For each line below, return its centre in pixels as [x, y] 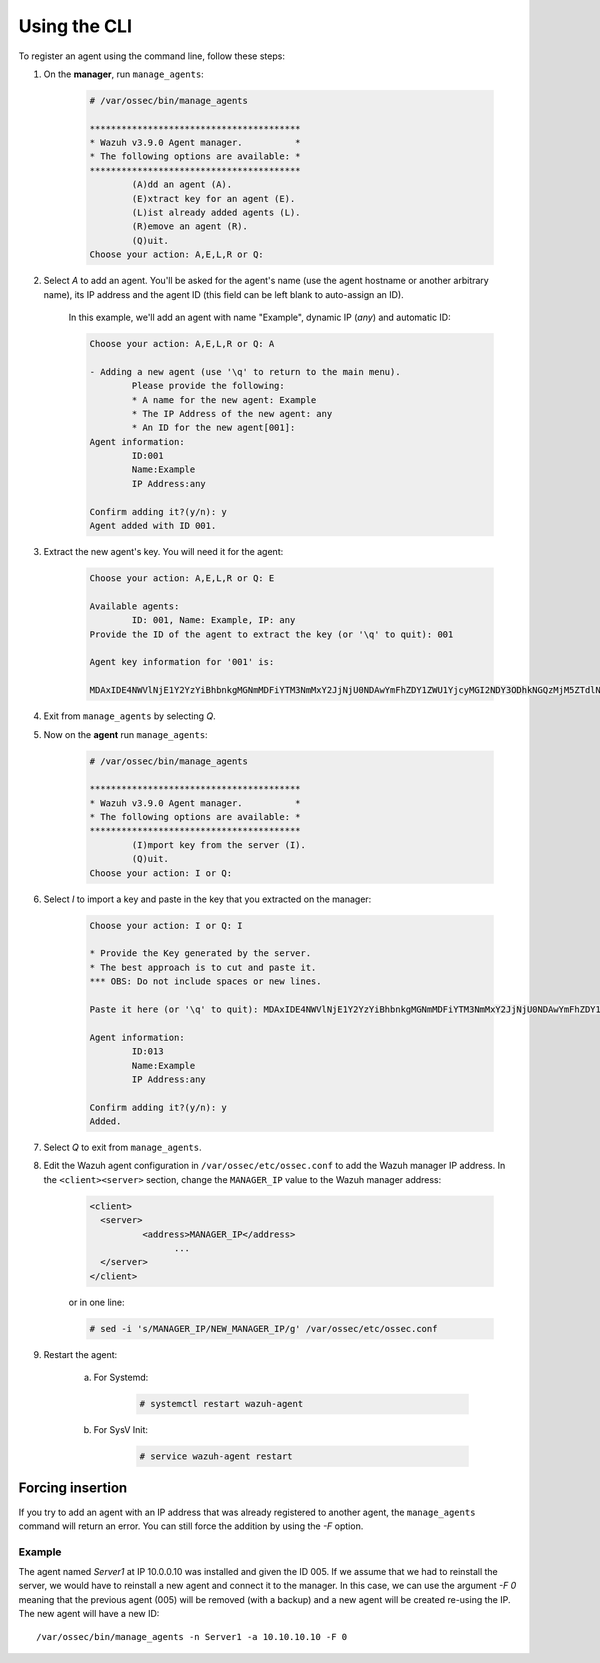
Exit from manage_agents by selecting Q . [130, 716]
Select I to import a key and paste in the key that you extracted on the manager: [207, 899]
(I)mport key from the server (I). [219, 844]
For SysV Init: [121, 1430]
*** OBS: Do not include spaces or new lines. [205, 981]
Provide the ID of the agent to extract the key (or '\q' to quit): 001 [271, 634]
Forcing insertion [73, 1488]
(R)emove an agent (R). [190, 226]
